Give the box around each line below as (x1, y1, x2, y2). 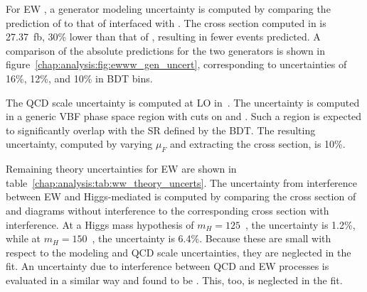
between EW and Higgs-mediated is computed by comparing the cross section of (6, 189, 356, 204)
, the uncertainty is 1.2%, (245, 217, 356, 232)
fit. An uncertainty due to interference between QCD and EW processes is (6, 259, 329, 274)
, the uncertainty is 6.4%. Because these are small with (92, 231, 331, 246)
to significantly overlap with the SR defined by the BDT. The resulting (6, 122, 316, 137)
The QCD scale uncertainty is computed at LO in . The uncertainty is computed (6, 94, 360, 109)
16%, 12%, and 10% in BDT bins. (6, 70, 153, 85)
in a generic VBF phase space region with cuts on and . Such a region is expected (6, 109, 362, 124)
